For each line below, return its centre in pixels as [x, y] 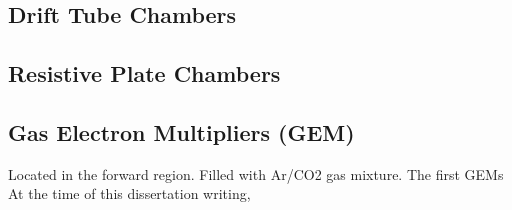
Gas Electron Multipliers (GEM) [181, 131]
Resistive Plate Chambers [144, 73]
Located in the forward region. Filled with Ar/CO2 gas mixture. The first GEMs [256, 173]
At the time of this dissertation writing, [129, 193]
